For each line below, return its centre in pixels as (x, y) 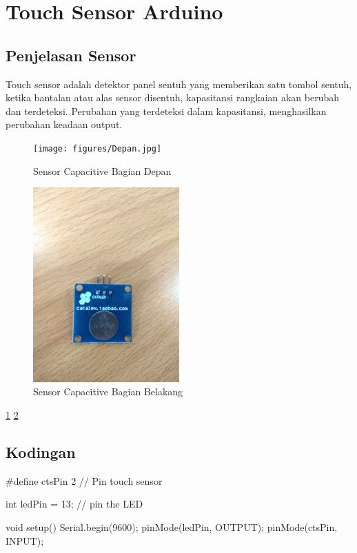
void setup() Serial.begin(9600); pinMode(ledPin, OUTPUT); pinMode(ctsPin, (172, 527)
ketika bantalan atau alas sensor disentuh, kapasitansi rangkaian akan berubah (173, 97)
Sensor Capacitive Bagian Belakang (108, 392)
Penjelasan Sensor (71, 55)
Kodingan (41, 452)
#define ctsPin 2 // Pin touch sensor (84, 480)
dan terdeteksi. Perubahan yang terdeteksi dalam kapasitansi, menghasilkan (166, 111)
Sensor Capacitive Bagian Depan (102, 170)
